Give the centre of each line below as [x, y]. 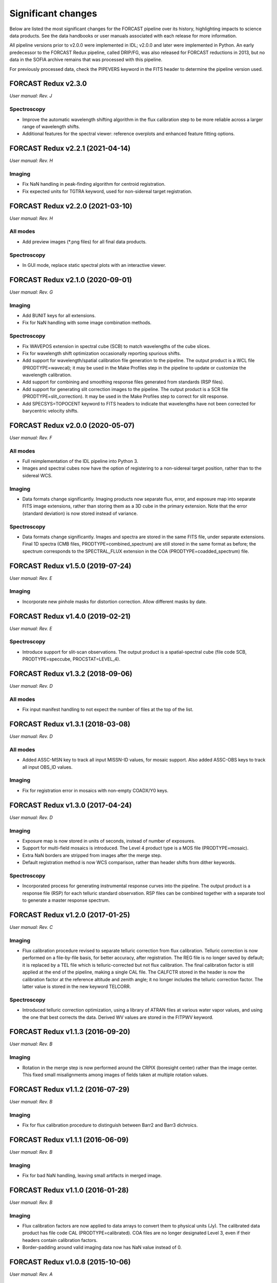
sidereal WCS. [37, 475]
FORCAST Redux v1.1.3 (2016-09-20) [70, 1032]
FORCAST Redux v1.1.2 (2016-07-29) [70, 1089]
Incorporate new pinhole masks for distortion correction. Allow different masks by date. [115, 601]
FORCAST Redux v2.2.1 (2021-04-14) [70, 149]
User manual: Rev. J [31, 96]
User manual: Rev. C [31, 927]
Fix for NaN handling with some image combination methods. [87, 323]
